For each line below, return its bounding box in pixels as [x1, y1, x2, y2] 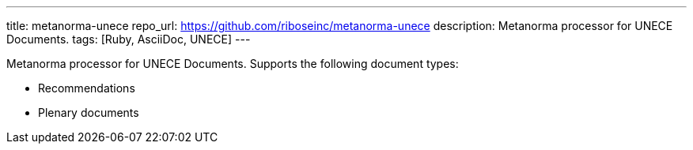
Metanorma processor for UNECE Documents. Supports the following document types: [6, 57, 459, 70]
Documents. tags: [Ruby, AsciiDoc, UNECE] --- [6, 32, 251, 46]
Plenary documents [38, 106, 139, 119]
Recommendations [38, 81, 135, 95]
